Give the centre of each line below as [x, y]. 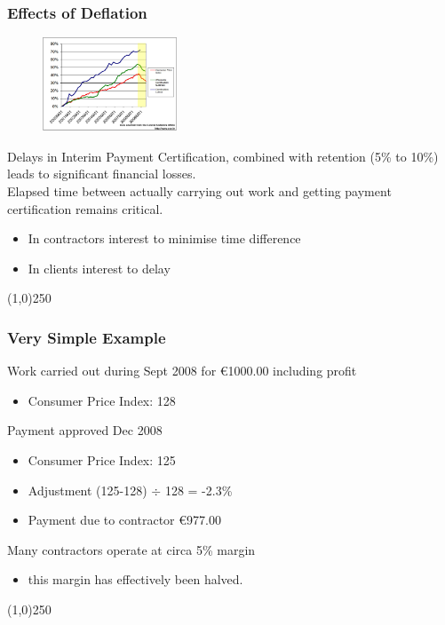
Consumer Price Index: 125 [102, 459]
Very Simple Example [87, 337]
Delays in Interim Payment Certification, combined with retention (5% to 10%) [223, 156]
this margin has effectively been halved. [135, 579]
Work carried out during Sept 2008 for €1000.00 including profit [182, 371]
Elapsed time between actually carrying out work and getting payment [199, 190]
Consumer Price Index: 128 [102, 400]
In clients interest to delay [99, 268]
